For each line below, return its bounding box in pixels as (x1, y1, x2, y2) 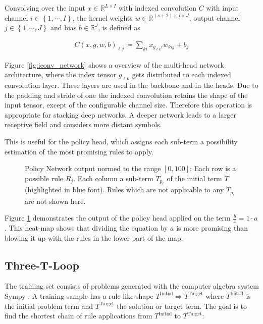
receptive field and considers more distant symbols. (5, 119, 162, 130)
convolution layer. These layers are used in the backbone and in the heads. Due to (5, 80, 258, 90)
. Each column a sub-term (73, 173, 153, 183)
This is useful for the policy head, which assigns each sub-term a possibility (5, 136, 238, 146)
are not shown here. (25, 195, 86, 206)
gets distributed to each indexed (132, 69, 231, 80)
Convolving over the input (5, 3, 85, 13)
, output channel (189, 12, 240, 23)
